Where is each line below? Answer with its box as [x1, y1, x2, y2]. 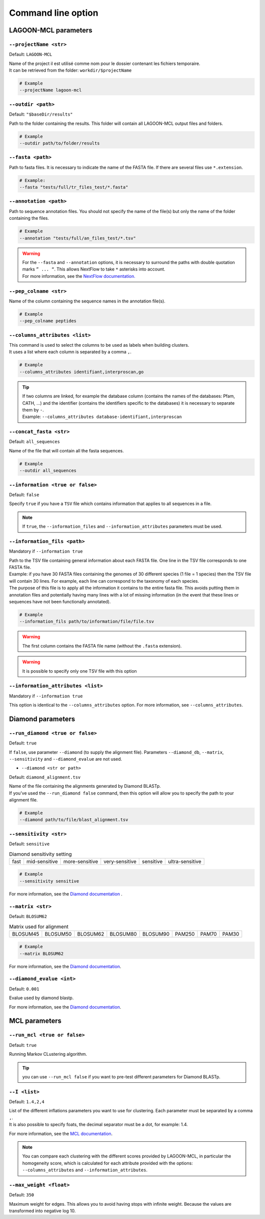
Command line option [9, 7, 99, 18]
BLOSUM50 [44, 930, 72, 937]
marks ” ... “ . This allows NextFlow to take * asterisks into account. [22, 266, 165, 272]
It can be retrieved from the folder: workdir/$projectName [9, 67, 132, 73]
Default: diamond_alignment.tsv [9, 774, 81, 780]
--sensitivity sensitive [19, 878, 79, 884]
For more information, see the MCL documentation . [9, 1130, 113, 1136]
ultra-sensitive [168, 858, 202, 865]
